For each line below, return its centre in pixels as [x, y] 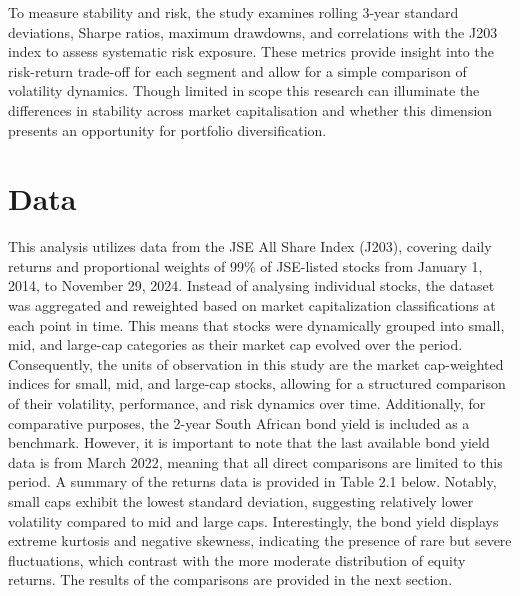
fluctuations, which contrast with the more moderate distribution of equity [237, 559]
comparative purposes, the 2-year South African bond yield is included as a [239, 422]
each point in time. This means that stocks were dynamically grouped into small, [256, 324]
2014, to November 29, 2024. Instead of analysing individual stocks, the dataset [251, 285]
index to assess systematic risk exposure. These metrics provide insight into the [251, 51]
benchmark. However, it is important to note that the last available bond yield [249, 442]
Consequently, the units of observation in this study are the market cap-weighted [256, 363]
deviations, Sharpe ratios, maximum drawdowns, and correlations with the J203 [253, 31]
